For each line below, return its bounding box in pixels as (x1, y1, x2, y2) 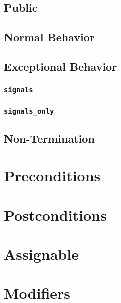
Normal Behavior (4, 29, 95, 45)
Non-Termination (4, 130, 95, 146)
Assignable (4, 243, 79, 264)
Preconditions (4, 165, 101, 186)
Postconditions (4, 204, 107, 225)
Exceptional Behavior (4, 58, 117, 74)
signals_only (4, 107, 54, 115)
